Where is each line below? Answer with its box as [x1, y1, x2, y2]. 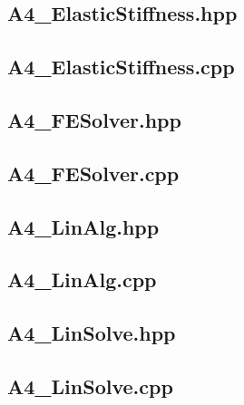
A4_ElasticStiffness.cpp [7, 53, 235, 81]
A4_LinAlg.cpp [7, 265, 157, 294]
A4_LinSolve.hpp [7, 319, 176, 347]
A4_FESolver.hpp [7, 105, 181, 133]
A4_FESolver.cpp [7, 159, 180, 187]
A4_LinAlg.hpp [7, 212, 160, 240]
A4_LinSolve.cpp [7, 371, 173, 400]
